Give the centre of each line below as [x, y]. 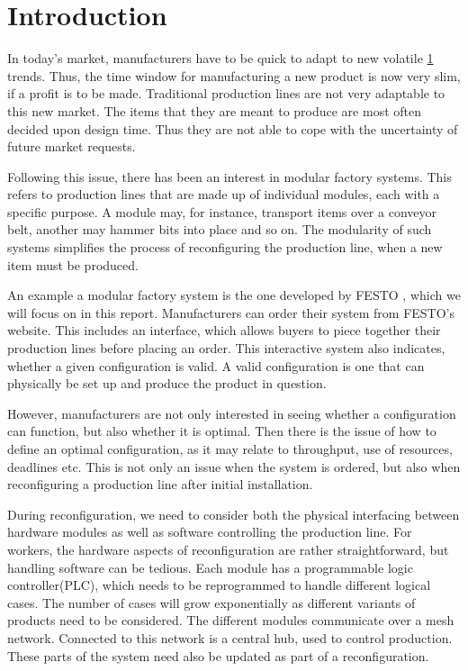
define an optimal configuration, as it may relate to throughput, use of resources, [230, 449]
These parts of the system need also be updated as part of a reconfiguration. [218, 655]
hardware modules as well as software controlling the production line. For [210, 532]
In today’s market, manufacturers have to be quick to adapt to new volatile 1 [220, 58]
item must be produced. [73, 264]
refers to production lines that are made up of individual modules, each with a [224, 194]
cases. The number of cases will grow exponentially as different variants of [211, 602]
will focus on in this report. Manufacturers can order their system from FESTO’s [231, 312]
